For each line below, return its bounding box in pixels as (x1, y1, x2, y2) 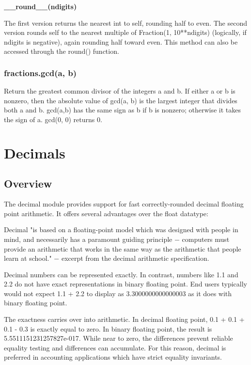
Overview (4, 176, 52, 191)
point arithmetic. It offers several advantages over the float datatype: (4, 208, 208, 218)
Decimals (4, 143, 65, 162)
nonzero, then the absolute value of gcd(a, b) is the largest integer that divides (4, 95, 237, 105)
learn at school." (4, 253, 52, 263)
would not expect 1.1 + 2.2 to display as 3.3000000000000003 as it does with (4, 288, 232, 298)
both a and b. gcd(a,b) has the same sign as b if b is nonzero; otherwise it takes (4, 105, 241, 115)
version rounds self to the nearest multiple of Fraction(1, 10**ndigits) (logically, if (4, 27, 247, 37)
